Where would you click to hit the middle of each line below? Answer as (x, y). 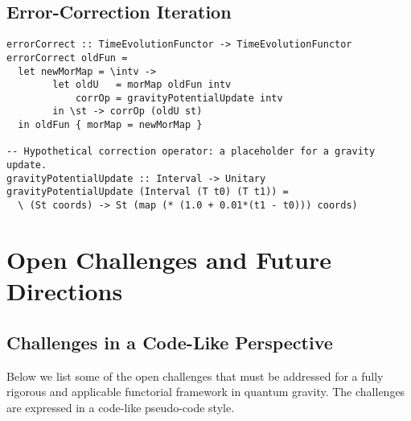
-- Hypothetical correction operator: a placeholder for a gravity (191, 152)
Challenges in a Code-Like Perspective (170, 342)
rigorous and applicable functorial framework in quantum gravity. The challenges (206, 392)
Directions (65, 291)
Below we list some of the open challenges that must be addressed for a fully (195, 376)
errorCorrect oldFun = (67, 58)
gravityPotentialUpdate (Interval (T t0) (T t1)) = (148, 192)
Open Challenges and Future (169, 259)
